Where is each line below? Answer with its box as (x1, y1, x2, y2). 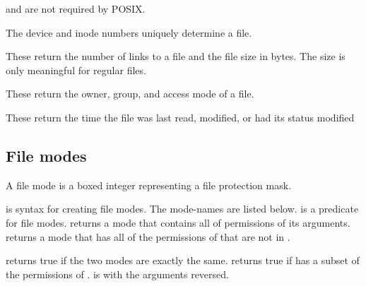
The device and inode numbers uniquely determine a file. (6, 25, 252, 40)
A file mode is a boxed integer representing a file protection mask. (6, 177, 292, 192)
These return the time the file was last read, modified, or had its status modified (6, 109, 355, 124)
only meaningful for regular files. (6, 62, 146, 77)
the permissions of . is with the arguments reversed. (6, 266, 229, 281)
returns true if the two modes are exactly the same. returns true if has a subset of (6, 253, 360, 268)
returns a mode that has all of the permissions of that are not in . (6, 229, 290, 244)
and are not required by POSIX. (6, 1, 146, 16)
